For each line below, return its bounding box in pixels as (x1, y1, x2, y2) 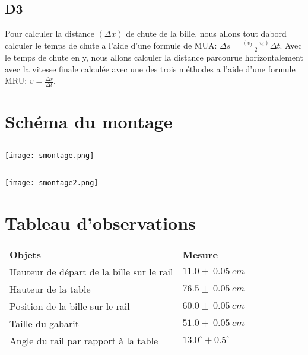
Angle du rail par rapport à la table (9, 333, 158, 347)
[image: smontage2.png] (5, 178, 99, 187)
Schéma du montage (5, 109, 173, 134)
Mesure (182, 247, 218, 261)
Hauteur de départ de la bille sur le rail (9, 264, 173, 278)
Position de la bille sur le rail (9, 299, 130, 313)
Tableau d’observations (5, 210, 196, 234)
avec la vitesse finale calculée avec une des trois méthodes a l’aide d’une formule (5, 62, 296, 75)
